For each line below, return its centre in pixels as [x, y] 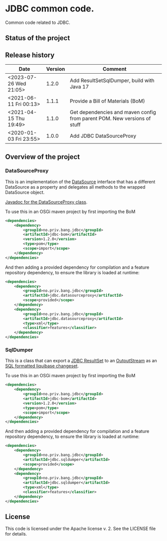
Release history [30, 55]
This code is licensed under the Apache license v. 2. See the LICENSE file [81, 529]
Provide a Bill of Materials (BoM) [107, 101]
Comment [115, 69]
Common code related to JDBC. [38, 22]
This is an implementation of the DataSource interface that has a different [80, 182]
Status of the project [38, 38]
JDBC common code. [50, 9]
